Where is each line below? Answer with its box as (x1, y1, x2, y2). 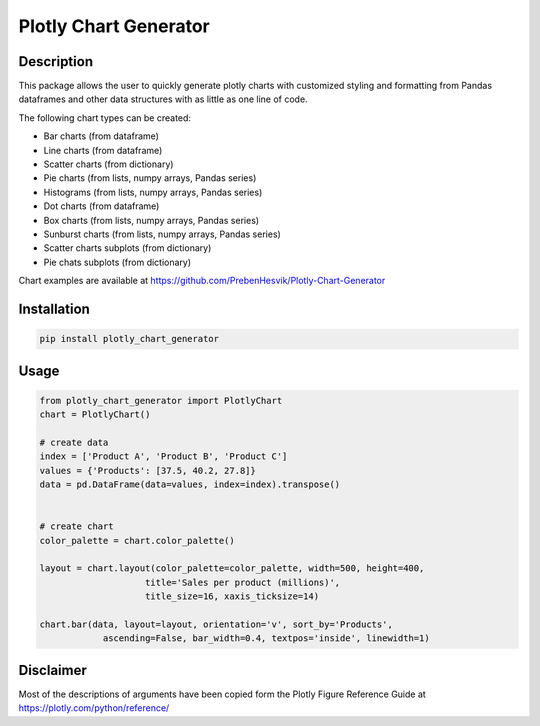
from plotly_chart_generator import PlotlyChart (39, 395, 283, 406)
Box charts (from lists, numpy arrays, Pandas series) (43, 214, 260, 226)
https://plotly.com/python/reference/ (18, 702, 170, 714)
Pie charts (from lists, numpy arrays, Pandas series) (43, 172, 257, 184)
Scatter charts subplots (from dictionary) (43, 242, 212, 254)
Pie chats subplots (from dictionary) (43, 256, 192, 268)
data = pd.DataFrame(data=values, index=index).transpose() (39, 479, 341, 490)
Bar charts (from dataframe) (43, 130, 160, 142)
